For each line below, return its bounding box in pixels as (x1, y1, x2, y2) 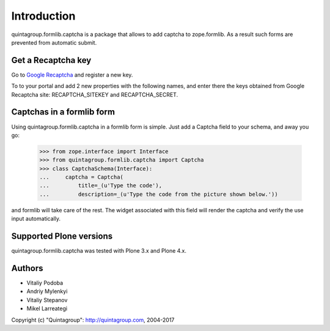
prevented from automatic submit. (11, 39, 97, 46)
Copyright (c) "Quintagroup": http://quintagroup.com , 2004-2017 (11, 316, 175, 324)
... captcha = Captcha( (39, 174, 123, 180)
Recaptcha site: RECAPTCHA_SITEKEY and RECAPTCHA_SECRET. (11, 91, 178, 98)
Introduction (11, 9, 76, 23)
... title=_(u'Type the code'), (39, 182, 162, 189)
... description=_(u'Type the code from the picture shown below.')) (39, 190, 278, 198)
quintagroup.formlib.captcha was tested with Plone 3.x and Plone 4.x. (11, 247, 186, 255)
